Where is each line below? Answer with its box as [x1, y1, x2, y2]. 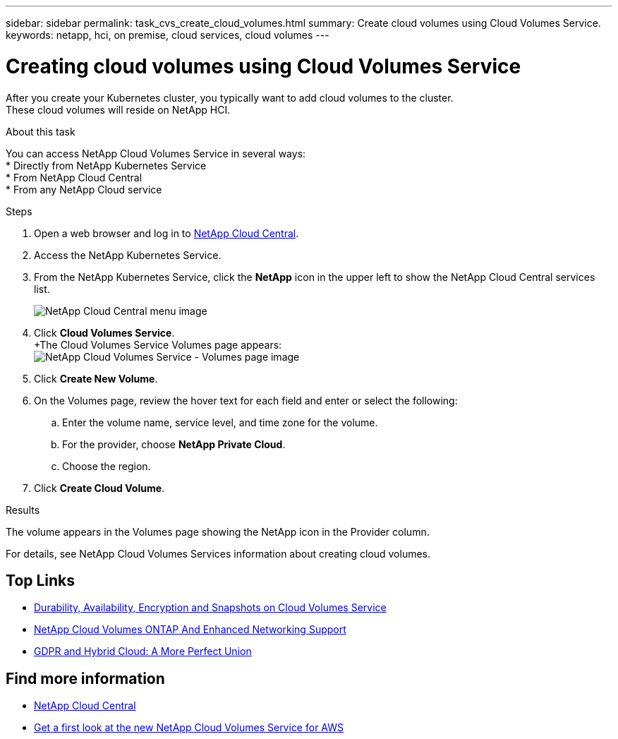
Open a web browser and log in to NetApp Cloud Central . [34, 227, 299, 239]
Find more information [6, 669, 165, 687]
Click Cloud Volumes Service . [34, 326, 175, 339]
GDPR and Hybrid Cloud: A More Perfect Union [34, 645, 252, 658]
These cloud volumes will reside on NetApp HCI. [6, 103, 231, 116]
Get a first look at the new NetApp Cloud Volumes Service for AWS [34, 721, 344, 734]
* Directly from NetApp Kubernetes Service [6, 159, 207, 172]
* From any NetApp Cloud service [6, 183, 162, 196]
